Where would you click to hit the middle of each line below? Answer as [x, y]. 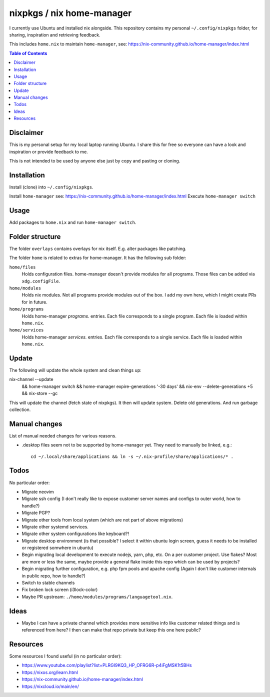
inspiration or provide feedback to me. [49, 151]
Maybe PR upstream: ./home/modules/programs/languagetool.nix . [97, 596]
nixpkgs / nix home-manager [70, 13]
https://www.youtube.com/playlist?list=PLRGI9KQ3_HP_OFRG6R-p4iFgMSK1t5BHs [107, 665]
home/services [26, 330]
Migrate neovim [38, 491]
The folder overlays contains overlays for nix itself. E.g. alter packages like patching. [98, 249]
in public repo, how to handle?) [54, 575]
